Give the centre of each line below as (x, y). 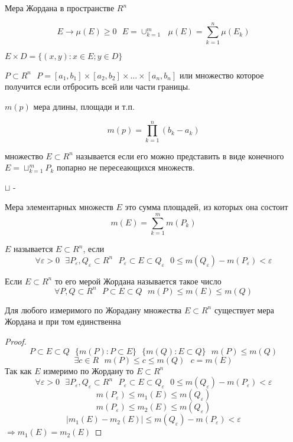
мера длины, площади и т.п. (84, 106)
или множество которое (222, 75)
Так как (18, 370)
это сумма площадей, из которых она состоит (206, 207)
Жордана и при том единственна (63, 321)
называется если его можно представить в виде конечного (180, 155)
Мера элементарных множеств (59, 207)
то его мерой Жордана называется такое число (138, 281)
